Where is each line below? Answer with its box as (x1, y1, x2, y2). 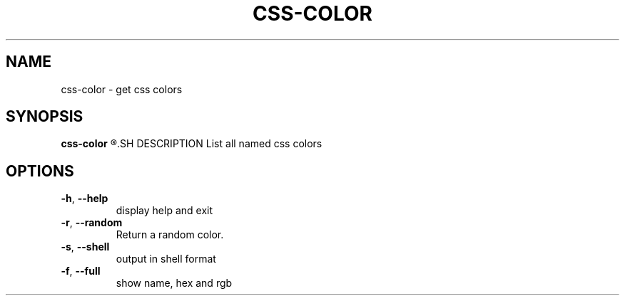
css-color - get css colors (61, 83, 183, 95)
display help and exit (116, 204, 213, 217)
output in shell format (116, 253, 216, 265)
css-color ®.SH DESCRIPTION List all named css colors (61, 137, 322, 150)
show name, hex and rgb (116, 277, 233, 290)
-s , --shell (61, 241, 110, 253)
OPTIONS (6, 162, 74, 180)
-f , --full (61, 265, 101, 278)
